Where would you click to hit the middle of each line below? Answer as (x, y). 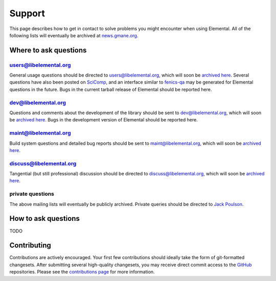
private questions (32, 194)
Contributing (30, 246)
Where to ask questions (48, 50)
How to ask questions (45, 219)
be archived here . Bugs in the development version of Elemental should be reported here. (103, 120)
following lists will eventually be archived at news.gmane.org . (74, 35)
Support (27, 13)
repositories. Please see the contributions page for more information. (82, 272)
